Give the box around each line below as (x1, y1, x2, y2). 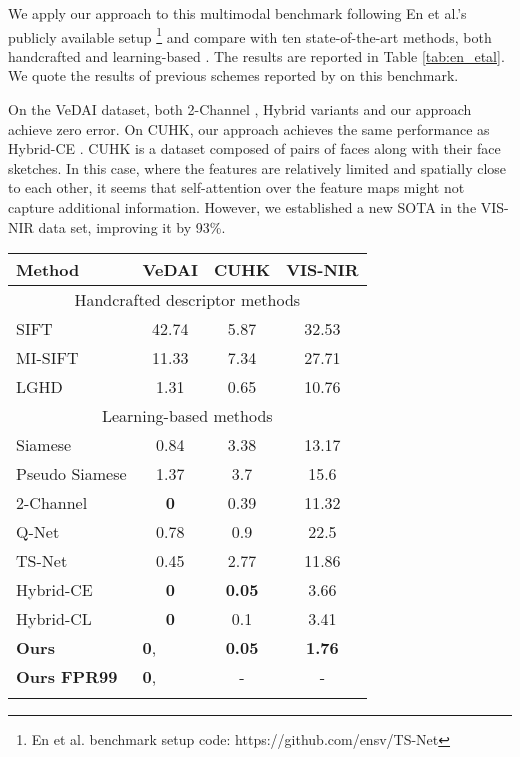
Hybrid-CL (16, 607, 92, 631)
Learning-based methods (101, 404, 273, 428)
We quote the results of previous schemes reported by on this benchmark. (8, 65, 459, 86)
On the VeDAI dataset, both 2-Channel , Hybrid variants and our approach (8, 99, 472, 120)
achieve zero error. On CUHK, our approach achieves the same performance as (8, 118, 490, 139)
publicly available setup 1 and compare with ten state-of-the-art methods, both (8, 23, 492, 47)
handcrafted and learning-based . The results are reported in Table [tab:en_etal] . (8, 45, 505, 66)
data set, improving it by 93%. (38, 216, 226, 237)
